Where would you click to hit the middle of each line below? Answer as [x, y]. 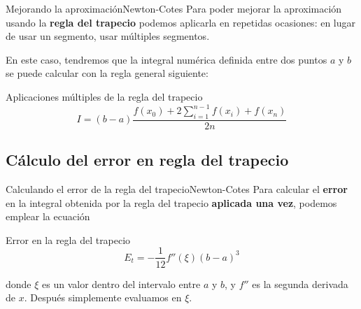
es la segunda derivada [300, 283]
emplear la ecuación [48, 216]
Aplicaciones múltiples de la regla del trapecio [104, 96]
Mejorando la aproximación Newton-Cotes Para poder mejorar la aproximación [174, 8]
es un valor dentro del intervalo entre [121, 283]
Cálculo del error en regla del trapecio [147, 160]
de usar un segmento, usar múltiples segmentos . [108, 36]
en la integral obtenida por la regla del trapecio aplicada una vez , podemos [171, 202]
